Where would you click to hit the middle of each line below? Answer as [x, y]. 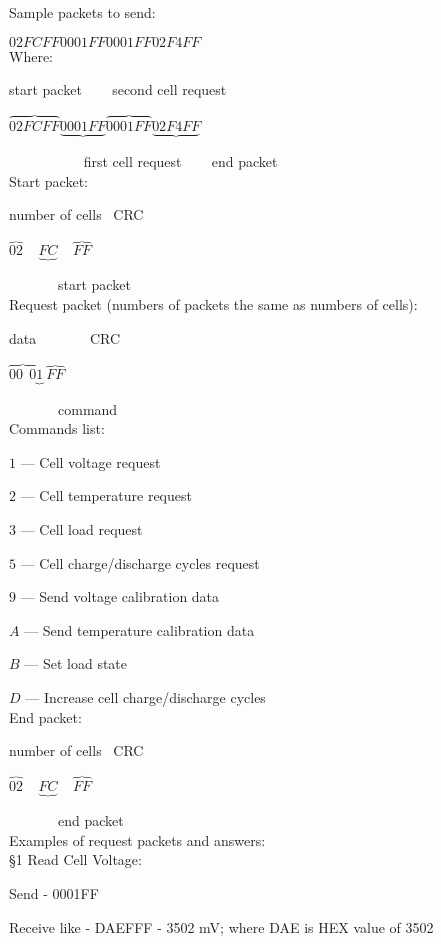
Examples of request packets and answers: [137, 839]
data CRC [65, 337]
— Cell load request [81, 529]
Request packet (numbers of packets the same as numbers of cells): [213, 304]
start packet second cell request [118, 89]
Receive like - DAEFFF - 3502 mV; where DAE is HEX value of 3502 [221, 926]
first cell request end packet [180, 161]
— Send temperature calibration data [139, 629]
